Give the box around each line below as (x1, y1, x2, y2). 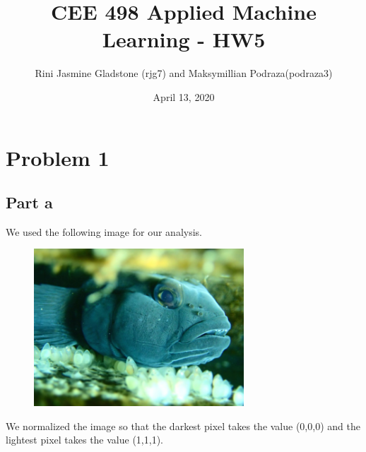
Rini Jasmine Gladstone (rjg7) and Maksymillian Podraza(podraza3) (35, 66, 333, 81)
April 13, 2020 (153, 89, 215, 104)
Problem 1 (6, 143, 110, 172)
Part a (6, 191, 53, 213)
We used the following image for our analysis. (6, 224, 202, 239)
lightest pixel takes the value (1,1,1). (6, 432, 163, 447)
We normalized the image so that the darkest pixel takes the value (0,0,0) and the (6, 418, 360, 433)
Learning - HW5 (102, 25, 266, 54)
